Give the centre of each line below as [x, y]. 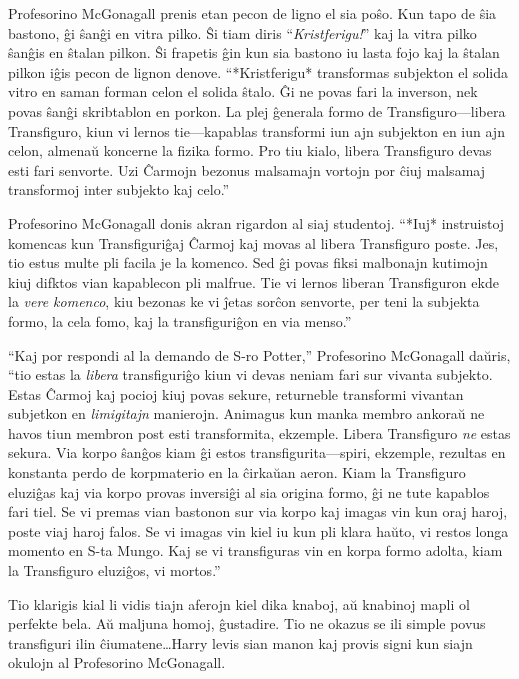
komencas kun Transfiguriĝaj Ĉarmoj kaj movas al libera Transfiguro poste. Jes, [253, 242]
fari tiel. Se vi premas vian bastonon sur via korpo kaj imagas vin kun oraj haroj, [258, 511]
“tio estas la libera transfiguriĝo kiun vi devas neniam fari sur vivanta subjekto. [250, 374]
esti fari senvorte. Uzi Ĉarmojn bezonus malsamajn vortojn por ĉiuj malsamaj [246, 169]
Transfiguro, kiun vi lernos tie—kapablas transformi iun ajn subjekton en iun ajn [256, 130]
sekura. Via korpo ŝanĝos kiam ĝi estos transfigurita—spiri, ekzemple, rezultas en [257, 452]
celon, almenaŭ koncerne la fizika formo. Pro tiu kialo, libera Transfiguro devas [250, 150]
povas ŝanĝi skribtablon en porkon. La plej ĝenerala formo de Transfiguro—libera [257, 110]
